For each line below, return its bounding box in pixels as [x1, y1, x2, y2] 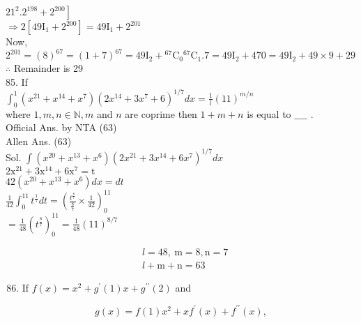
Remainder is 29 [13, 61, 83, 75]
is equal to [247, 106, 291, 121]
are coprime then [125, 106, 197, 121]
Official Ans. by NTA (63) [6, 120, 117, 135]
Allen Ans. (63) [6, 133, 72, 148]
